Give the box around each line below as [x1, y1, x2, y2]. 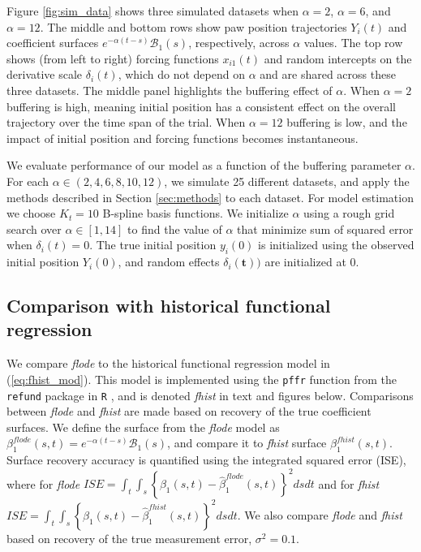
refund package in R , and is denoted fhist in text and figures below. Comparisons [6, 386, 414, 403]
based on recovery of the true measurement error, [6, 529, 252, 546]
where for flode [6, 475, 80, 492]
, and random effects [118, 253, 220, 270]
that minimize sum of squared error [237, 220, 414, 237]
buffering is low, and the [286, 114, 407, 131]
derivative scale [6, 66, 83, 83]
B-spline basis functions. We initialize [102, 205, 289, 222]
